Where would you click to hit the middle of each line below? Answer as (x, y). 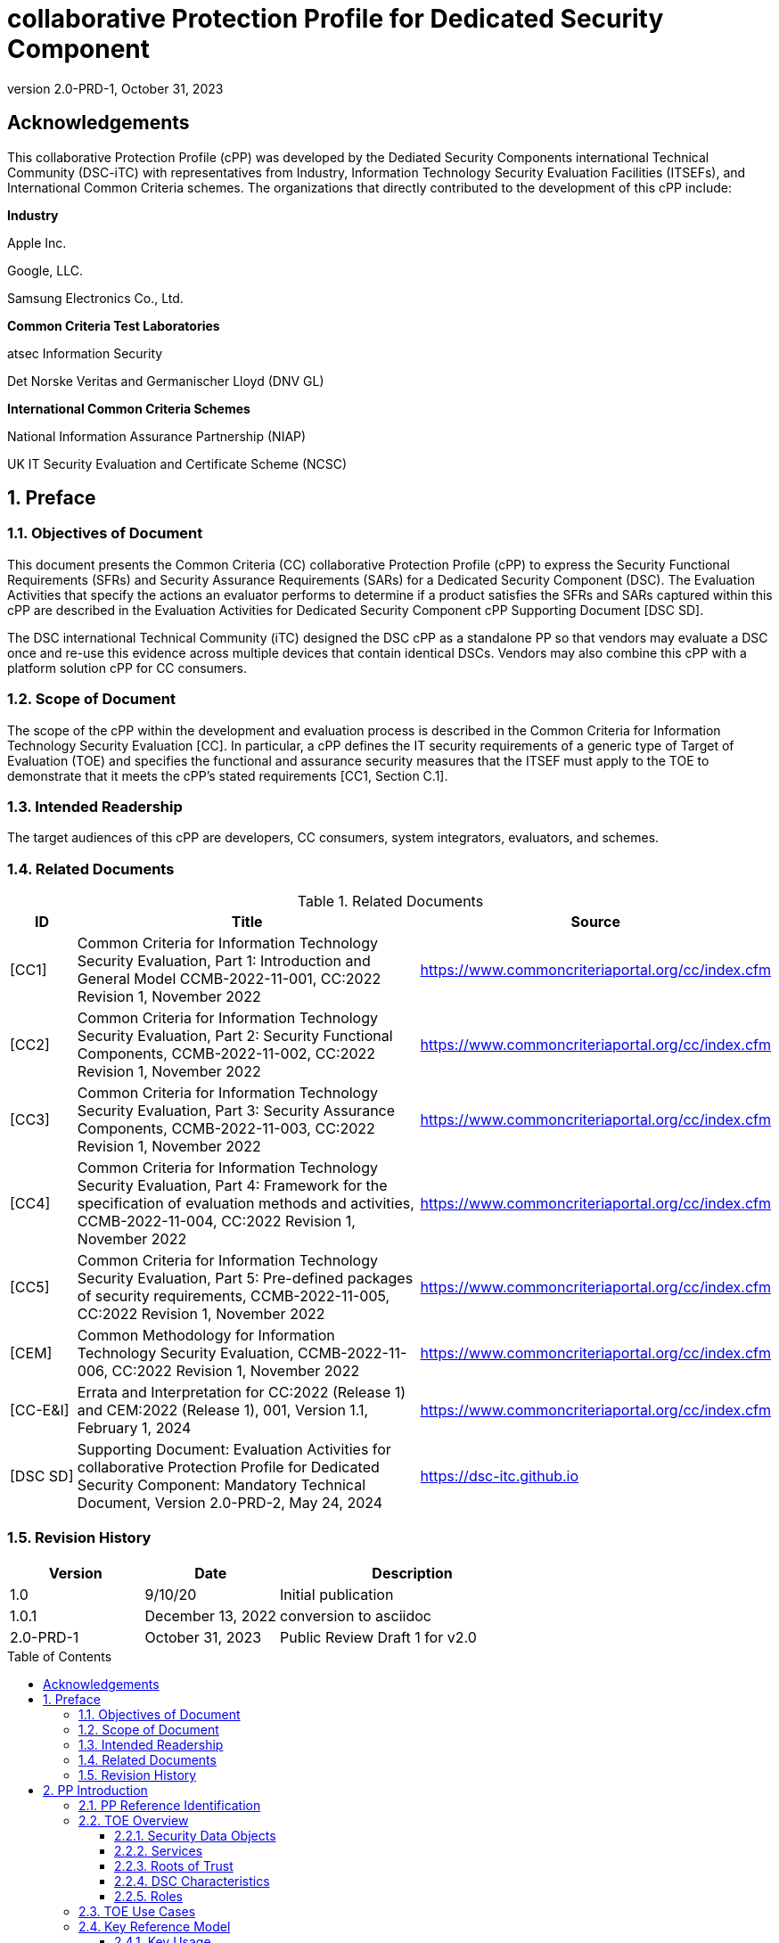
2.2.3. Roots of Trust (174, 1865)
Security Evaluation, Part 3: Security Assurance (236, 1111)
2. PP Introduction (95, 1790)
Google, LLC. (45, 270)
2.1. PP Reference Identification (170, 1805)
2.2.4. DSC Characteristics (192, 1881)
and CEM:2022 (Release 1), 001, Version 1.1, (223, 1410)
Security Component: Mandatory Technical (221, 1485)
